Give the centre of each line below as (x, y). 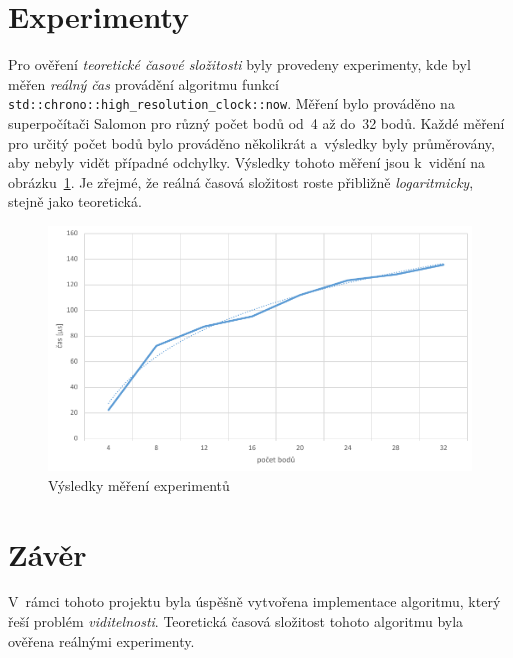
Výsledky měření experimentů (139, 484)
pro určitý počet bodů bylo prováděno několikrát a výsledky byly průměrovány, (251, 142)
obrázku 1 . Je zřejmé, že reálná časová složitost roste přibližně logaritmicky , (241, 181)
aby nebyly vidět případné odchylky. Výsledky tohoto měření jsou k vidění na (247, 162)
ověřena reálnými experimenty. (101, 640)
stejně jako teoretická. (75, 201)
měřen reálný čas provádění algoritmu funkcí (143, 83)
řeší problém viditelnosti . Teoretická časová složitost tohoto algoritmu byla (236, 621)
